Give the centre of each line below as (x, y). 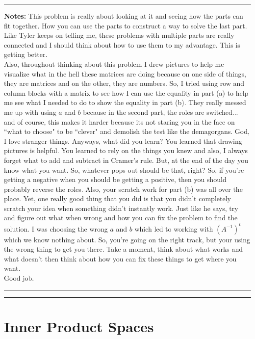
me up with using (30, 112)
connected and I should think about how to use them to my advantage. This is (122, 44)
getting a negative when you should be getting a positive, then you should (115, 179)
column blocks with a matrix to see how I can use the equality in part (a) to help (126, 92)
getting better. (26, 54)
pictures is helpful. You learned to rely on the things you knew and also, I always (126, 150)
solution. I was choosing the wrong (56, 228)
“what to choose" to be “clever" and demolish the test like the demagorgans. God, (127, 131)
